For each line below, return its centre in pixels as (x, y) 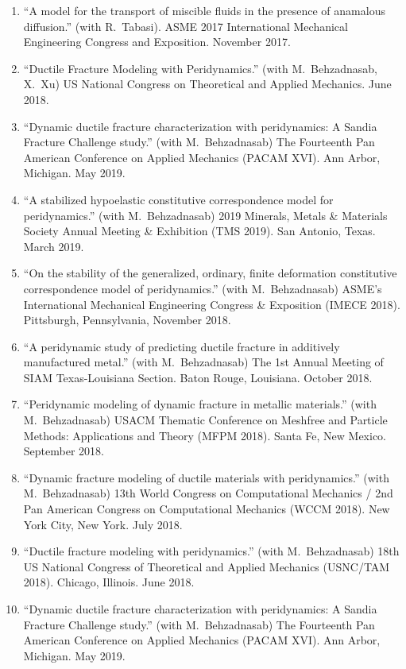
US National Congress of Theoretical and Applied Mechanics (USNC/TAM (207, 566)
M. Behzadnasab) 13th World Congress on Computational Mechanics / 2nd (208, 493)
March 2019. (54, 246)
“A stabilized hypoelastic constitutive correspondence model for (178, 199)
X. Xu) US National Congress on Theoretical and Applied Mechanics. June (207, 84)
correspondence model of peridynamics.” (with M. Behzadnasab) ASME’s (203, 288)
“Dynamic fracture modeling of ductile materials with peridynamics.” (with (206, 477)
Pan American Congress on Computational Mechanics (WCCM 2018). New (207, 509)
